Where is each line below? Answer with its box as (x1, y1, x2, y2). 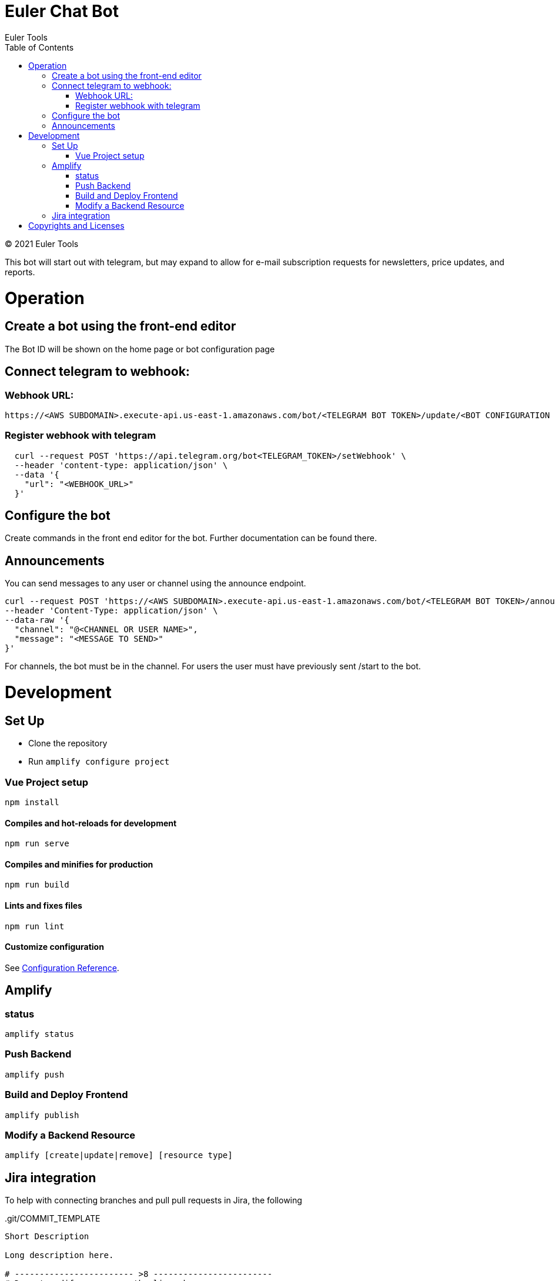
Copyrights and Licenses (28, 220, 125, 231)
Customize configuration (5, 942, 104, 952)
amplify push (5, 1069, 65, 1079)
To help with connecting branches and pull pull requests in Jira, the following (5, 1195, 302, 1206)
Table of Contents (5, 42, 74, 52)
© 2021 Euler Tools (5, 238, 79, 249)
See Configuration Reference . (5, 962, 119, 973)
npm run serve (5, 839, 69, 849)
